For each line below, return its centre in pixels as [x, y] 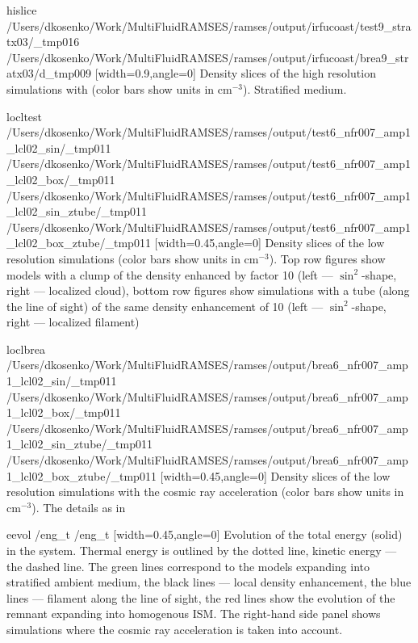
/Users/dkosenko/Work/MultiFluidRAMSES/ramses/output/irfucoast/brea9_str [208, 57]
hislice [22, 10]
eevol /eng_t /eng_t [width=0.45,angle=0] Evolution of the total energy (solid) [205, 534]
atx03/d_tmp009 [49, 73]
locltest [25, 116]
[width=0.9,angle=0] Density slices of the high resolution [235, 73]
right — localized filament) [73, 322]
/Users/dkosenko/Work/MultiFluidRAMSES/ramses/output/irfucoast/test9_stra [209, 25]
